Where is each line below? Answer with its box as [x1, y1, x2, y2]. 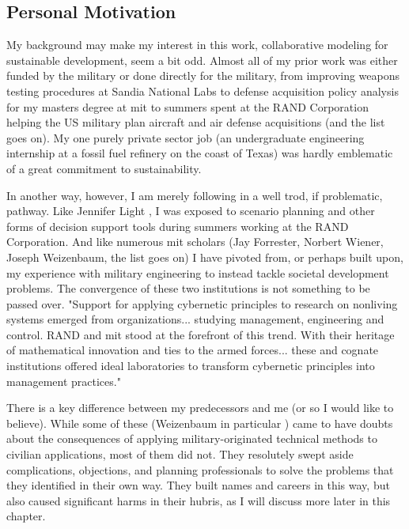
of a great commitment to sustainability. [6, 160, 202, 176]
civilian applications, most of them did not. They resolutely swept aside [6, 446, 354, 463]
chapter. [6, 508, 46, 524]
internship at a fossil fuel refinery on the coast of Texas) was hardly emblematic [6, 145, 393, 161]
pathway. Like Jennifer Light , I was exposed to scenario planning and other [6, 202, 375, 219]
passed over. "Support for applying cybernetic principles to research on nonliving [6, 295, 398, 312]
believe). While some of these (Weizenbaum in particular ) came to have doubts [6, 414, 393, 431]
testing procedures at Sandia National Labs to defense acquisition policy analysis [6, 82, 399, 99]
